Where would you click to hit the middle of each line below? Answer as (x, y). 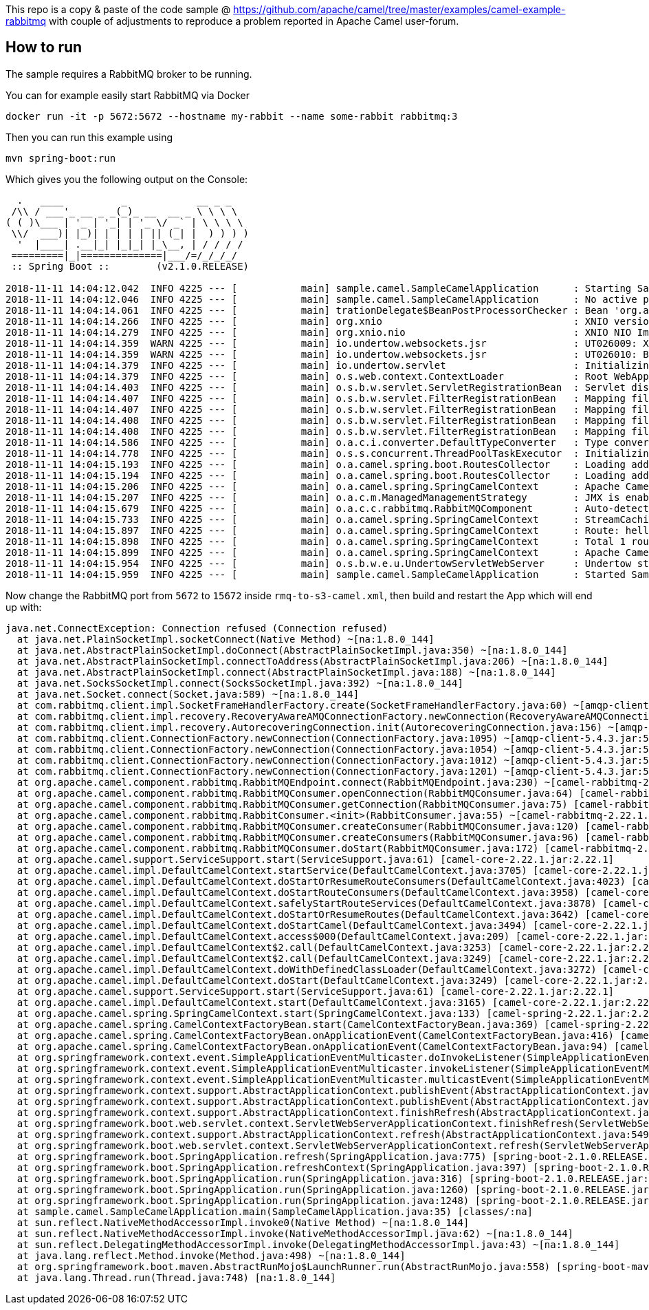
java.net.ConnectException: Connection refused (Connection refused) (197, 628)
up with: (24, 607)
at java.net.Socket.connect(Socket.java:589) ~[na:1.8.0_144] (188, 694)
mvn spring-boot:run (61, 158)
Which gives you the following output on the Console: (127, 179)
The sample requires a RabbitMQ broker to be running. (129, 74)
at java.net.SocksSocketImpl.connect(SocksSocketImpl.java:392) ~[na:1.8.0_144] (240, 683)
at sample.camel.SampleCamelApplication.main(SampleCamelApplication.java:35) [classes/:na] (275, 1211)
